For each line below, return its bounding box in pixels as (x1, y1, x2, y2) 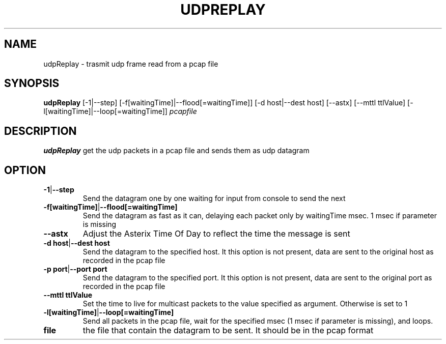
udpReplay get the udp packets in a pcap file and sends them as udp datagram (43, 146, 310, 155)
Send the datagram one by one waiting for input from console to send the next (82, 194, 346, 203)
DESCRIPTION (4, 124, 77, 137)
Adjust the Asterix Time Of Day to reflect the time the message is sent (82, 228, 350, 239)
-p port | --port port (43, 265, 107, 274)
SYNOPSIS (4, 77, 60, 90)
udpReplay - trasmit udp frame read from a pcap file (43, 59, 218, 68)
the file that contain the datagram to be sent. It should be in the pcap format (82, 325, 374, 336)
